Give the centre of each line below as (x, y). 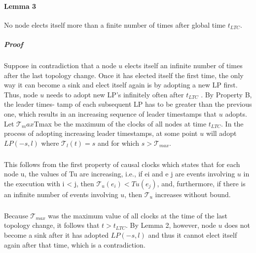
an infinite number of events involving (61, 194)
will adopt (221, 133)
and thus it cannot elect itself (193, 235)
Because (16, 215)
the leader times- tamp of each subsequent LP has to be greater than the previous (128, 104)
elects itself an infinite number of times (184, 65)
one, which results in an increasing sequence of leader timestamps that (110, 113)
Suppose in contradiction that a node (60, 65)
